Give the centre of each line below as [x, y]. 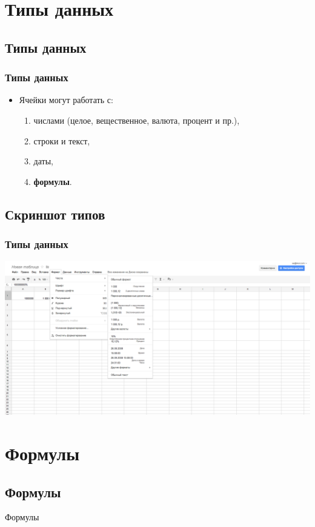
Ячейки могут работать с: [66, 100]
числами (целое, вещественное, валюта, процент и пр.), [137, 120]
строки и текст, [62, 140]
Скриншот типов [55, 214]
